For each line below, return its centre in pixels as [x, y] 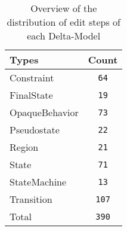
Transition [31, 199]
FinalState [31, 95]
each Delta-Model [64, 36]
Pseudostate [35, 130]
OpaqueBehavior [44, 112]
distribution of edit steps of [63, 22]
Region [24, 147]
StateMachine [38, 182]
